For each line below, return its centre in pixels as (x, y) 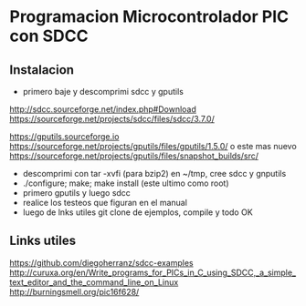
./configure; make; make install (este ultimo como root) (126, 183)
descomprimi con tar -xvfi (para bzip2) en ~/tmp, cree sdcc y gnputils (154, 173)
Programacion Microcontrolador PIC (149, 17)
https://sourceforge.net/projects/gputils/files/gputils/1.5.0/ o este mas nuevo (153, 146)
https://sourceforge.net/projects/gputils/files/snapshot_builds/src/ (134, 156)
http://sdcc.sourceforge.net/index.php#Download (103, 109)
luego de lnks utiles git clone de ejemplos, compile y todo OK (137, 212)
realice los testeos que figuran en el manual (105, 203)
